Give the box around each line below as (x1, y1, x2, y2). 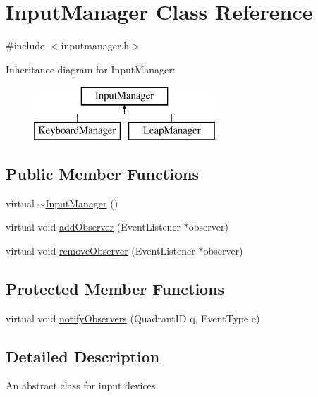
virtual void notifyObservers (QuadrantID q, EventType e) (6, 310, 260, 325)
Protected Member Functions (6, 277, 225, 299)
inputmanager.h (61, 38, 130, 53)
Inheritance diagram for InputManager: (6, 61, 176, 76)
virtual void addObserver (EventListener (6, 219, 181, 234)
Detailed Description (6, 345, 160, 367)
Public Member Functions (6, 162, 199, 184)
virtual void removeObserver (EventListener (6, 243, 195, 257)
